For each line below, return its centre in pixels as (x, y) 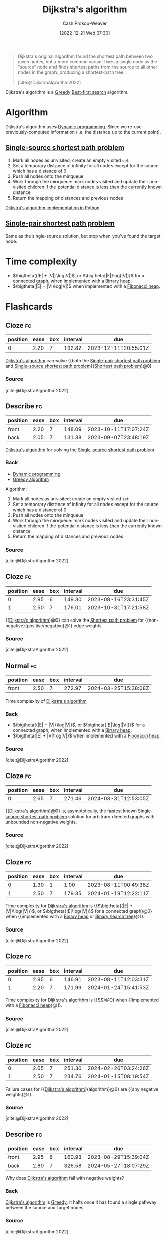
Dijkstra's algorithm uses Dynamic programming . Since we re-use (74, 126)
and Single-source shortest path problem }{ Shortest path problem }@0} (79, 366)
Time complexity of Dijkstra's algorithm (46, 701)
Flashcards (29, 307)
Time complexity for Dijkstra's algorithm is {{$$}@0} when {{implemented (82, 1000)
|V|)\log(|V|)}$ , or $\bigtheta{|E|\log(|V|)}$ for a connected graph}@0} (79, 911)
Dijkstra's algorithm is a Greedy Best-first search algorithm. (67, 92)
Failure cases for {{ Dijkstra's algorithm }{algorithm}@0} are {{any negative (82, 1089)
